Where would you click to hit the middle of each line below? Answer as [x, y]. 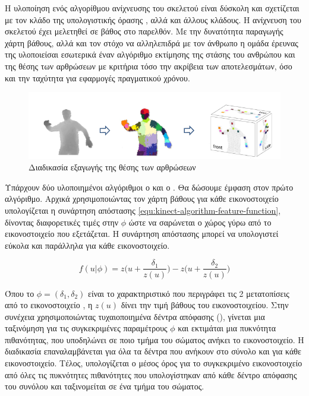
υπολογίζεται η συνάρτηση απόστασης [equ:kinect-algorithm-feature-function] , [143, 210]
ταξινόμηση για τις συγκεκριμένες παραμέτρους [86, 328]
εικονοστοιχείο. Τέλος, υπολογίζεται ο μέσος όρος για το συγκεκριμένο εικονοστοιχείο [154, 363]
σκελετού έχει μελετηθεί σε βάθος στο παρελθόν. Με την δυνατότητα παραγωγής [144, 31]
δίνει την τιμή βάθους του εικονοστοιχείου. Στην [205, 305]
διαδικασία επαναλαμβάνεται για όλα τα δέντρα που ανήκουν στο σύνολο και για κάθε [153, 351]
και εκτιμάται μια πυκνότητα [227, 328]
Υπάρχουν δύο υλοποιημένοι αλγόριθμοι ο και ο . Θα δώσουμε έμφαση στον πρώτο [149, 187]
